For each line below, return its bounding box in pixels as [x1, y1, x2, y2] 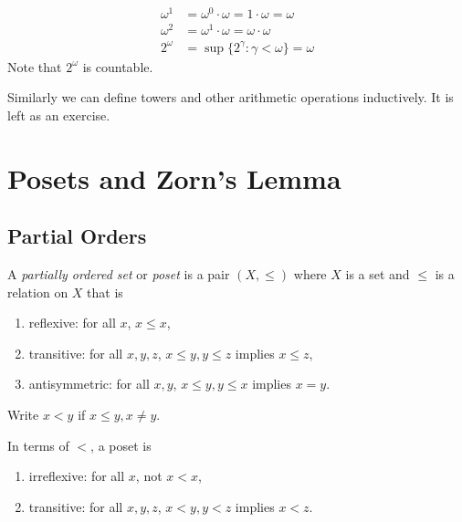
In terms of [7, 435, 69, 454]
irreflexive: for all [28, 466, 125, 485]
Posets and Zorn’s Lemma [7, 159, 341, 196]
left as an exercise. [7, 105, 110, 124]
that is [87, 282, 123, 301]
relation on [7, 282, 68, 301]
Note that [7, 57, 62, 76]
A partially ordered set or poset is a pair [7, 265, 230, 284]
